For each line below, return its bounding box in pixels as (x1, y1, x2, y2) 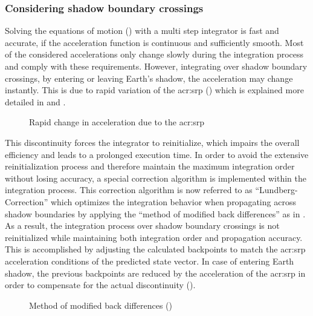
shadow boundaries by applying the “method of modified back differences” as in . (5, 207, 306, 220)
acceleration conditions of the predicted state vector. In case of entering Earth (5, 254, 294, 267)
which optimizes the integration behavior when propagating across (50, 195, 296, 208)
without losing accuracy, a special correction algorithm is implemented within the (5, 171, 306, 184)
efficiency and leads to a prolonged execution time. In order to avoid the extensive (5, 148, 309, 160)
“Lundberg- (255, 183, 298, 196)
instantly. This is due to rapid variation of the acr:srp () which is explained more (5, 84, 304, 96)
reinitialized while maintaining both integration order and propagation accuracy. (5, 231, 303, 243)
